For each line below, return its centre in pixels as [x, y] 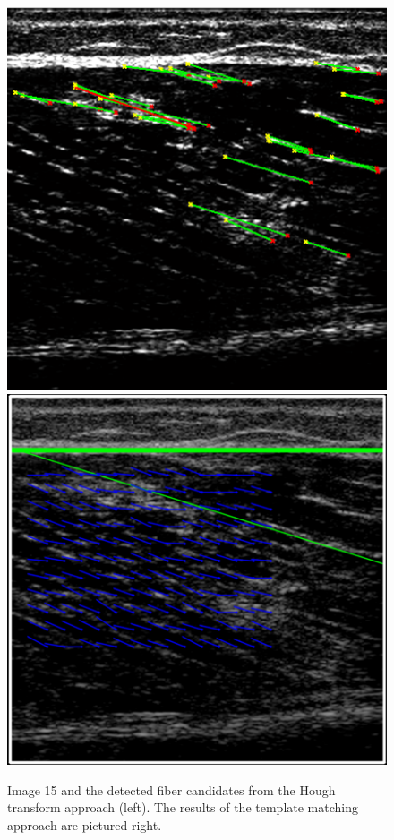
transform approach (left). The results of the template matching [183, 807]
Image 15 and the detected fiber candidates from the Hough [171, 789]
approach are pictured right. [85, 824]
